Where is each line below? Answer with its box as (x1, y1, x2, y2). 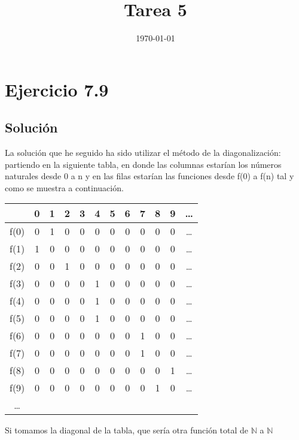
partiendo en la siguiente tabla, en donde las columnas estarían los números (5, 158, 282, 170)
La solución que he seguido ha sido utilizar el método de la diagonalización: (5, 146, 281, 159)
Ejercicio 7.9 (5, 77, 109, 101)
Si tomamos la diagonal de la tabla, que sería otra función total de (5, 424, 249, 436)
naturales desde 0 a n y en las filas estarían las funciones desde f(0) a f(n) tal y (5, 170, 294, 182)
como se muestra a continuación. (5, 181, 124, 194)
